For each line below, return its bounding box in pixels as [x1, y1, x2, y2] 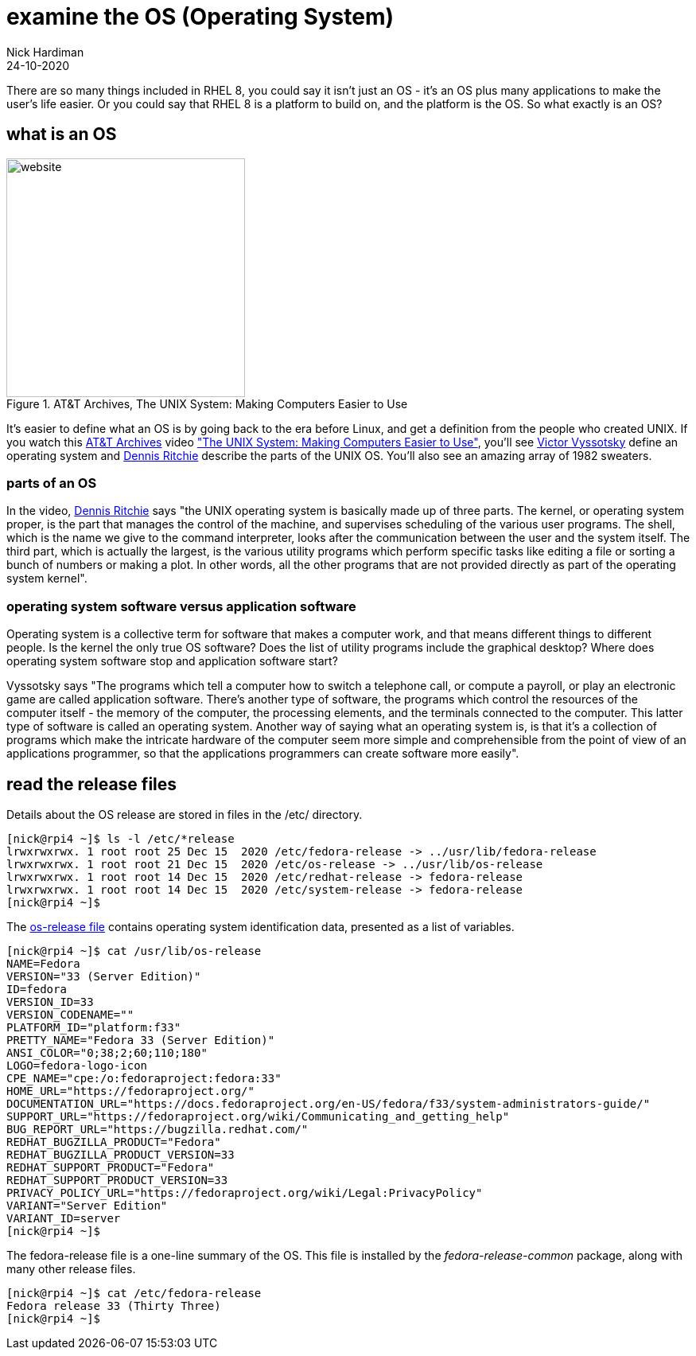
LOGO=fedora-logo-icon [6, 1058, 148, 1072]
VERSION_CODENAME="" [6, 1007, 134, 1021]
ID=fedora [6, 982, 67, 996]
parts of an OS [6, 474, 97, 491]
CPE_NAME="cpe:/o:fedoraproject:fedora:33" [6, 1071, 282, 1085]
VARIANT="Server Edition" [6, 1198, 168, 1212]
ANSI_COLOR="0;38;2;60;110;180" [6, 1046, 208, 1059]
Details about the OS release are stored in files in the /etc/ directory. [6, 807, 363, 821]
